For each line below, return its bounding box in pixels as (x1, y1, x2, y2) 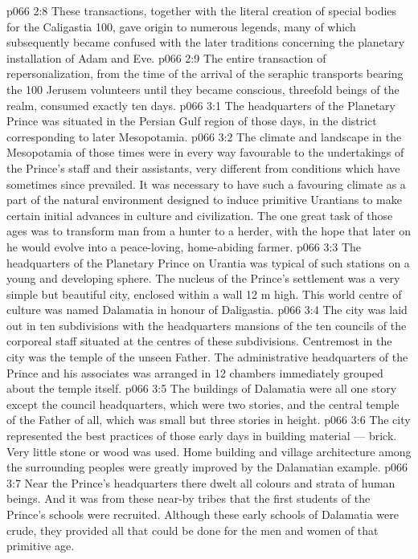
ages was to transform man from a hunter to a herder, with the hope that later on (6, 222, 411, 239)
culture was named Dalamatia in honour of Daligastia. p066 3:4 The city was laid (6, 301, 408, 318)
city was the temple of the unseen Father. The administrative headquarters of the (6, 349, 408, 365)
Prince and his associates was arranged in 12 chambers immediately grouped (6, 364, 383, 381)
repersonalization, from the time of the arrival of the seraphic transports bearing (6, 65, 404, 82)
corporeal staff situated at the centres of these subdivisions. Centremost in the (6, 333, 392, 349)
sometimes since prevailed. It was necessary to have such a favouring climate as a (6, 175, 406, 192)
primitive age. (6, 537, 75, 554)
